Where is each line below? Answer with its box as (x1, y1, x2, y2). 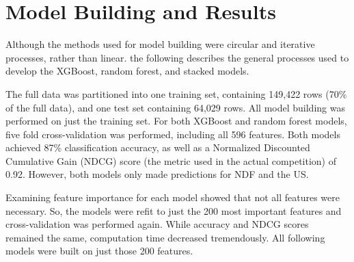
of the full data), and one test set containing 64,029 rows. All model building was (5, 100, 345, 114)
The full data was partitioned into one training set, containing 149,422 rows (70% (5, 86, 347, 101)
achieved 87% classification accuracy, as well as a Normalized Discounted (5, 140, 310, 155)
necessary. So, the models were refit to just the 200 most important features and (5, 203, 342, 218)
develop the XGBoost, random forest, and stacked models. (5, 64, 249, 78)
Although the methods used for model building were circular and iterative (5, 37, 315, 51)
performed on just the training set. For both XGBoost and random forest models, (5, 114, 347, 128)
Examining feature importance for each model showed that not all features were (5, 190, 340, 205)
